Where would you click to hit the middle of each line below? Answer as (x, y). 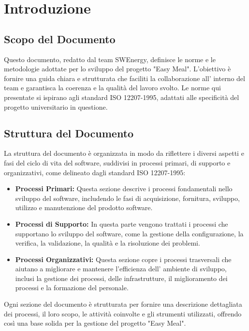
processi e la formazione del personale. (72, 288)
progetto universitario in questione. (56, 107)
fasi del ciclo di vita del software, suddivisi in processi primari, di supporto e (117, 162)
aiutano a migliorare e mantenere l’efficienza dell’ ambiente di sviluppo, (121, 269)
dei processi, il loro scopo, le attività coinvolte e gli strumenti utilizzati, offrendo (123, 313)
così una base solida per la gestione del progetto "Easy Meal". (95, 323)
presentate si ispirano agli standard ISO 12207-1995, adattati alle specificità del (122, 97)
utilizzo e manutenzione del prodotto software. (84, 207)
